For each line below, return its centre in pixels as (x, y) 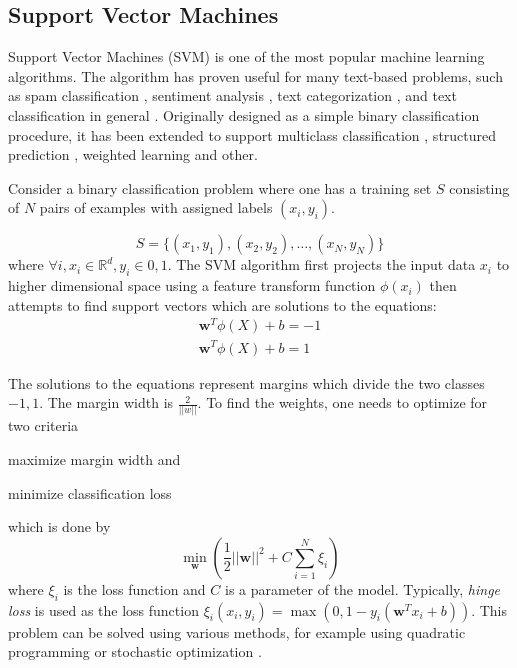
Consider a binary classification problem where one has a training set (220, 187)
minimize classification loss (90, 492)
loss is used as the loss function (103, 609)
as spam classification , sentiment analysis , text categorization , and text (232, 95)
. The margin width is (106, 402)
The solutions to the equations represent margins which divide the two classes (246, 382)
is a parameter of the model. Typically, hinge (362, 588)
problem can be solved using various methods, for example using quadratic (237, 631)
